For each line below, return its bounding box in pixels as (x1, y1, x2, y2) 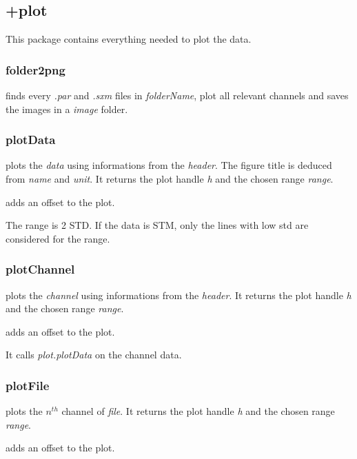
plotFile (6, 376, 50, 394)
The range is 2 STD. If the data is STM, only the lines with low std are (6, 218, 309, 232)
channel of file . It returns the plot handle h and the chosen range (61, 404, 335, 418)
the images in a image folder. (6, 101, 128, 116)
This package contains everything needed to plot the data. (6, 32, 252, 46)
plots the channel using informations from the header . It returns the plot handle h (6, 287, 351, 302)
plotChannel (6, 261, 75, 278)
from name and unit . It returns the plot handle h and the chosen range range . (6, 172, 334, 186)
